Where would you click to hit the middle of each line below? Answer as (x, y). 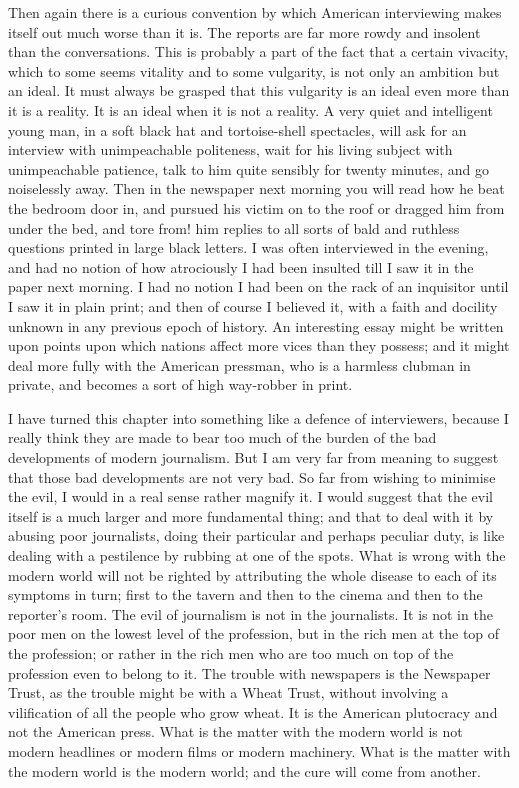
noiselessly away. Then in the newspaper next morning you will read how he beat (256, 188)
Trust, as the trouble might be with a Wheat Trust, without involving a (228, 692)
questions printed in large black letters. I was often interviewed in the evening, (248, 247)
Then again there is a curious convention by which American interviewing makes (255, 12)
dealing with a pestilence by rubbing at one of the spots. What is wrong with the (257, 555)
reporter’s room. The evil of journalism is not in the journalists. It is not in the (250, 613)
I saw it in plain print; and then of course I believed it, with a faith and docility (253, 305)
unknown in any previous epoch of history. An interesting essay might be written (256, 325)
